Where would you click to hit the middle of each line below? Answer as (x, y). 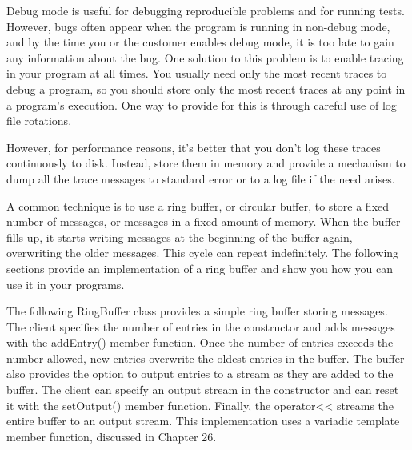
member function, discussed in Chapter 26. (112, 436)
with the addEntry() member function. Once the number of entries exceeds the (200, 342)
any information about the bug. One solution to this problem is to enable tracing (205, 57)
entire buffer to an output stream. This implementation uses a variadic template (203, 421)
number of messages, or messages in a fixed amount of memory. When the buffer (204, 221)
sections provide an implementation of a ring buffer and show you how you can (200, 268)
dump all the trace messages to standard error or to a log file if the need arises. (201, 178)
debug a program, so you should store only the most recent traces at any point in (206, 88)
